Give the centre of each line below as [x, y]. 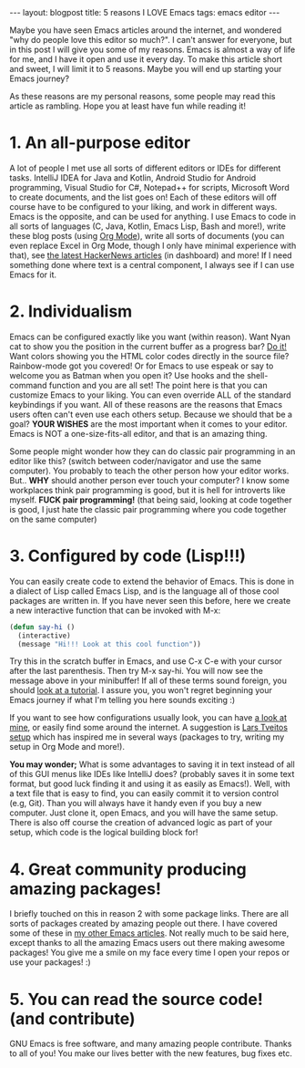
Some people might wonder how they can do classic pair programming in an [152, 451]
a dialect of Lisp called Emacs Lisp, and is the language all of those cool [144, 591]
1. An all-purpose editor [100, 143]
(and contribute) [72, 1018]
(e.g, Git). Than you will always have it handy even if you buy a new [136, 804]
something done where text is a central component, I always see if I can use [152, 264]
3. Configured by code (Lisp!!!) [128, 556]
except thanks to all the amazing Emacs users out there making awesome [147, 943]
